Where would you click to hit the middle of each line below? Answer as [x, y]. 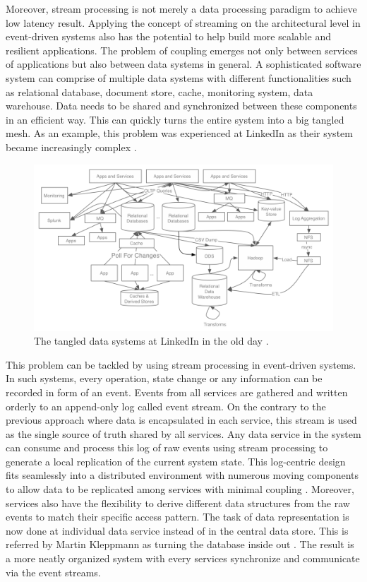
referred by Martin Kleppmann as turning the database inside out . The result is [180, 544]
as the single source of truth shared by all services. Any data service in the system [183, 433]
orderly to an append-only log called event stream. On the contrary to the [166, 406]
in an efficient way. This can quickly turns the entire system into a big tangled [175, 119]
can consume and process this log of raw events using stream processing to [167, 447]
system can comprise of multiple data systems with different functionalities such [179, 77]
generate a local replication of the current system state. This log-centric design [176, 461]
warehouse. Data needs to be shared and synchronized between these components [181, 106]
